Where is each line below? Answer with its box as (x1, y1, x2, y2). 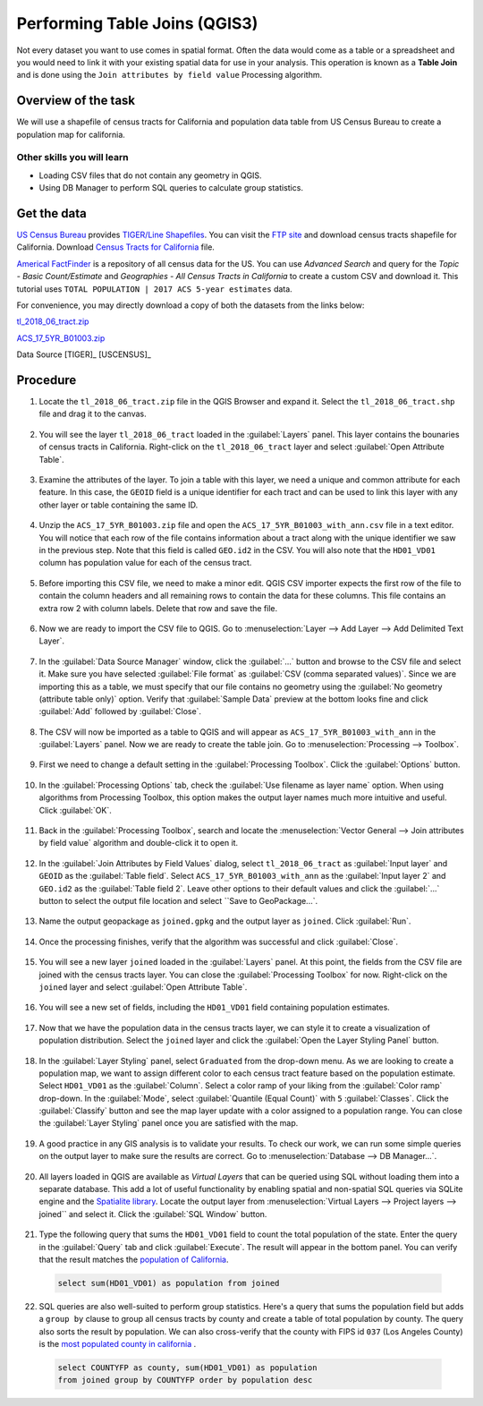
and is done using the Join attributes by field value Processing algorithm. (16, 70, 323, 81)
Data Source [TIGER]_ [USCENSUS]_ (16, 349, 151, 360)
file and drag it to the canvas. (38, 408, 147, 420)
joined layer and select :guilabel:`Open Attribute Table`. (38, 981, 248, 993)
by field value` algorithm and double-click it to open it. (38, 838, 239, 848)
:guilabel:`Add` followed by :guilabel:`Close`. (38, 706, 201, 717)
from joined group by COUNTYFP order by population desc (57, 1375, 313, 1385)
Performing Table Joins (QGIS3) (16, 13, 258, 33)
